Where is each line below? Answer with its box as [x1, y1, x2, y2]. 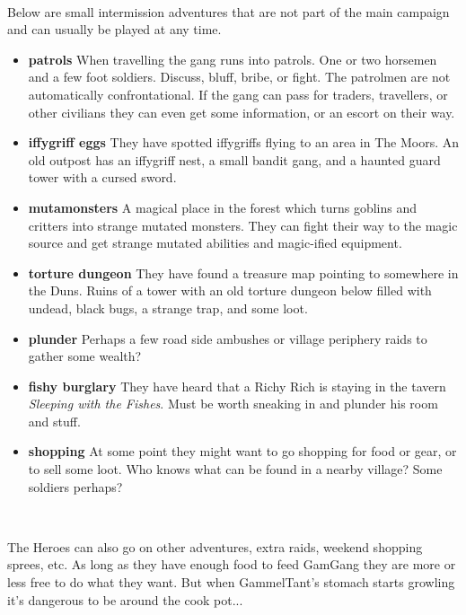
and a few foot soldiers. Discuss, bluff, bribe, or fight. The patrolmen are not [28, 67, 451, 86]
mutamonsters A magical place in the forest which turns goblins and [28, 198, 417, 216]
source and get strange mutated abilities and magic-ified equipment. [28, 233, 402, 252]
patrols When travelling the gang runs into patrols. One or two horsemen [28, 49, 437, 68]
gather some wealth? [28, 347, 142, 365]
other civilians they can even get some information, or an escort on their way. [28, 102, 455, 121]
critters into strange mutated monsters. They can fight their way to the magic [28, 215, 458, 234]
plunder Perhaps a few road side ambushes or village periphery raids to [28, 329, 427, 347]
